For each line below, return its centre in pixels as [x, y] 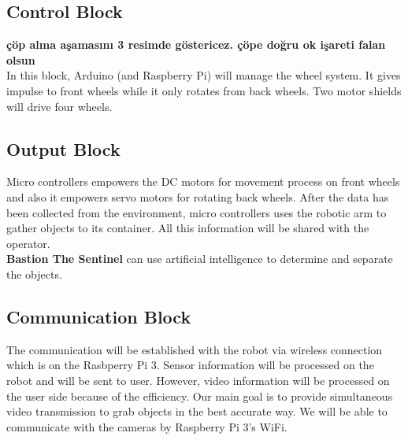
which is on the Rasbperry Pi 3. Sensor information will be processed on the [190, 365]
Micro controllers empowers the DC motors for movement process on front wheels [203, 181]
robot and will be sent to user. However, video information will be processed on [198, 380]
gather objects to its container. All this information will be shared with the [188, 228]
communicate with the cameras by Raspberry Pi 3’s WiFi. [147, 426]
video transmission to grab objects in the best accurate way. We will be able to [197, 411]
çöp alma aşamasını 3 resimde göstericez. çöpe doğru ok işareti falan [196, 44]
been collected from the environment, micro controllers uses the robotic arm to [197, 212]
